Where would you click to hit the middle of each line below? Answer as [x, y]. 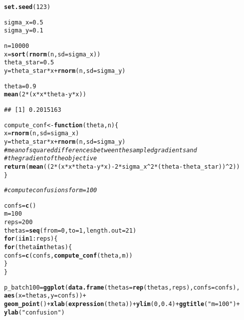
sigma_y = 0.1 [24, 31]
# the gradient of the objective [51, 159]
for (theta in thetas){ [38, 247]
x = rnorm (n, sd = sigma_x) [42, 134]
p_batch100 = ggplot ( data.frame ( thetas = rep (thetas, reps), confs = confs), [122, 287]
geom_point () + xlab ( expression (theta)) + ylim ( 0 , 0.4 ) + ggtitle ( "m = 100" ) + [122, 304]
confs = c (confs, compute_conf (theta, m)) [68, 255]
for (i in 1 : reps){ [31, 239]
